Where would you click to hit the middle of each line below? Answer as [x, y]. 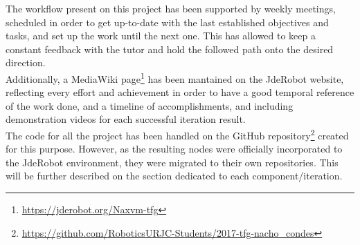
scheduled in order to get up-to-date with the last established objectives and [167, 22]
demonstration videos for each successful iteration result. [126, 119]
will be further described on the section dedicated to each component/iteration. [174, 176]
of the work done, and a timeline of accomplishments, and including [150, 105]
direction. [26, 62]
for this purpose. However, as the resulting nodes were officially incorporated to [174, 149]
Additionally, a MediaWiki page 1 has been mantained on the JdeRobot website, [175, 77]
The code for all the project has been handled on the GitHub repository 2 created [177, 134]
